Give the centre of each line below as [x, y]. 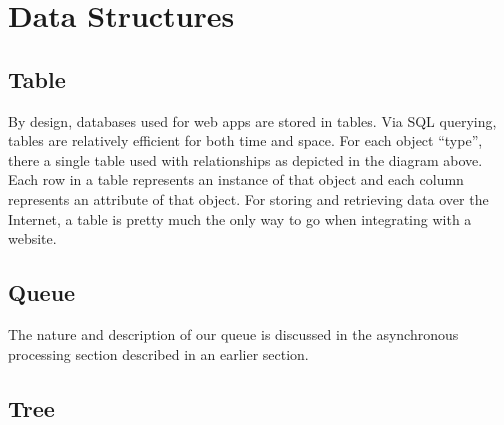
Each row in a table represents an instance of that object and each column [236, 179]
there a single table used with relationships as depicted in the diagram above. [245, 159]
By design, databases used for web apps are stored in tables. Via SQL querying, [252, 120]
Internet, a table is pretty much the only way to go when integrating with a [240, 218]
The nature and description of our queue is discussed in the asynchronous [233, 333]
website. [32, 238]
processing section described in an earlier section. [158, 353]
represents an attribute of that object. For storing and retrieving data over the [248, 198]
